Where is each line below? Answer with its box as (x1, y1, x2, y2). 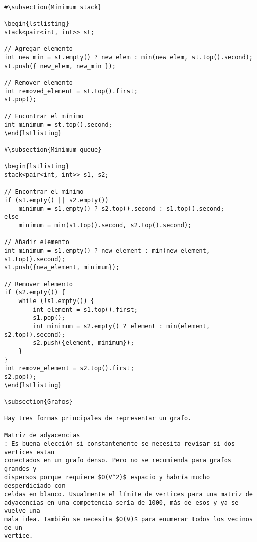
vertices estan (4, 448, 55, 456)
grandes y (4, 465, 37, 473)
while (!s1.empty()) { (18, 297, 94, 305)
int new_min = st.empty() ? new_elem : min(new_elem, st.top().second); (4, 53, 253, 61)
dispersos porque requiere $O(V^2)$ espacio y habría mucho (4, 473, 210, 481)
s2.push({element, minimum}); (33, 339, 134, 347)
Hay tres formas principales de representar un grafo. (4, 415, 192, 423)
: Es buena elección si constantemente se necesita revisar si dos (4, 440, 235, 448)
